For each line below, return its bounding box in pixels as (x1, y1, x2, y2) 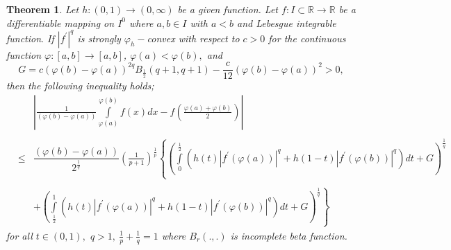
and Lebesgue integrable (236, 15, 336, 30)
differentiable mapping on (6, 15, 115, 30)
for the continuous (268, 30, 346, 45)
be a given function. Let (177, 2, 279, 16)
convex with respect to (147, 30, 240, 45)
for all (6, 228, 33, 242)
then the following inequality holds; (6, 78, 154, 93)
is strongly (77, 30, 121, 45)
